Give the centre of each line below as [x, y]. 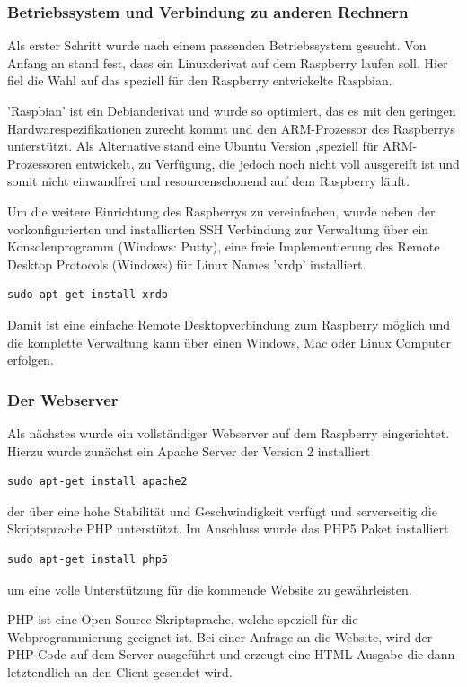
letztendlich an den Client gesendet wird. [120, 671]
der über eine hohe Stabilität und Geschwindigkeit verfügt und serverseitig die [222, 511]
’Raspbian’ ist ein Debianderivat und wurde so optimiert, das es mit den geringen [232, 110]
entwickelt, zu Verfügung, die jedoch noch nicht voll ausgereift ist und [268, 163]
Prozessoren [40, 163]
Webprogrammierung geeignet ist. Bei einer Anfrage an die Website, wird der [220, 636]
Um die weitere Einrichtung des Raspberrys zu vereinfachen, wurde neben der [221, 211]
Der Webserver [63, 399]
